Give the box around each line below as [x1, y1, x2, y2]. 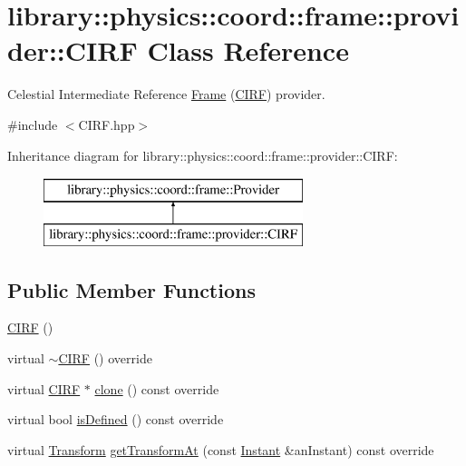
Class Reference [147, 32, 349, 69]
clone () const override [94, 379, 219, 398]
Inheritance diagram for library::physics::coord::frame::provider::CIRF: [7, 145, 398, 164]
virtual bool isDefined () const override [7, 410, 224, 429]
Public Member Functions [7, 275, 256, 303]
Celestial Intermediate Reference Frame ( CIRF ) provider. [7, 84, 325, 104]
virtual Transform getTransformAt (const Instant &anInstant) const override [7, 440, 434, 459]
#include [7, 114, 58, 134]
